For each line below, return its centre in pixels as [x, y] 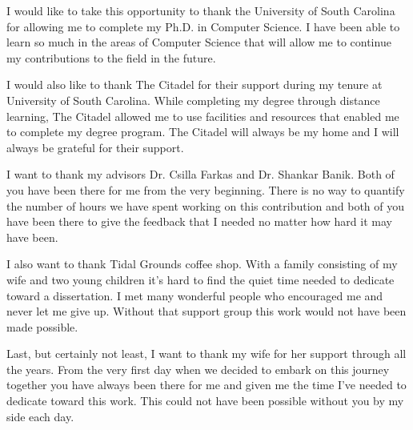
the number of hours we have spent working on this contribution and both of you [206, 205]
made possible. [42, 326]
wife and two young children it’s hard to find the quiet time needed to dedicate [200, 279]
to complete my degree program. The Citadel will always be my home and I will [203, 132]
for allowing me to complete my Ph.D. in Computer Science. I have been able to [203, 26]
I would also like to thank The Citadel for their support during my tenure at [194, 84]
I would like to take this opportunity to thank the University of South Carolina [201, 10]
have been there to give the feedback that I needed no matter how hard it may [199, 221]
